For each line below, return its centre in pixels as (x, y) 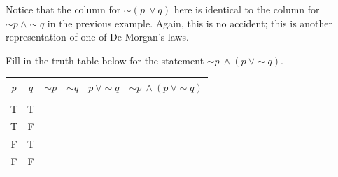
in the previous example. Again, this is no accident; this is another (190, 23)
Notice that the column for (63, 9)
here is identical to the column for (247, 9)
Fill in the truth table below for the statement (105, 60)
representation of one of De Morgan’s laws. (97, 37)
